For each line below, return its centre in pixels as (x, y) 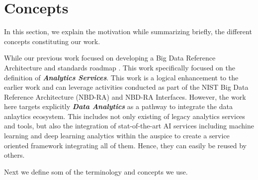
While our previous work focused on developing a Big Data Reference (110, 58)
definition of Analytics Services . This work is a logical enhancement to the (121, 77)
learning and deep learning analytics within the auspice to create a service (117, 136)
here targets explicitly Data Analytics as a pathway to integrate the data (118, 106)
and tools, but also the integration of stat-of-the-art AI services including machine (129, 126)
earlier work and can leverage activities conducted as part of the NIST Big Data (126, 87)
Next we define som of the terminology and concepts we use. (96, 171)
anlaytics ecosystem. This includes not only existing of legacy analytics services (125, 116)
